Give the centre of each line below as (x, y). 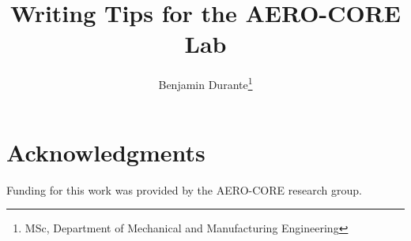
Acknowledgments (106, 152)
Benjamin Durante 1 (205, 83)
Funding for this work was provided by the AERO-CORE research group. (184, 189)
